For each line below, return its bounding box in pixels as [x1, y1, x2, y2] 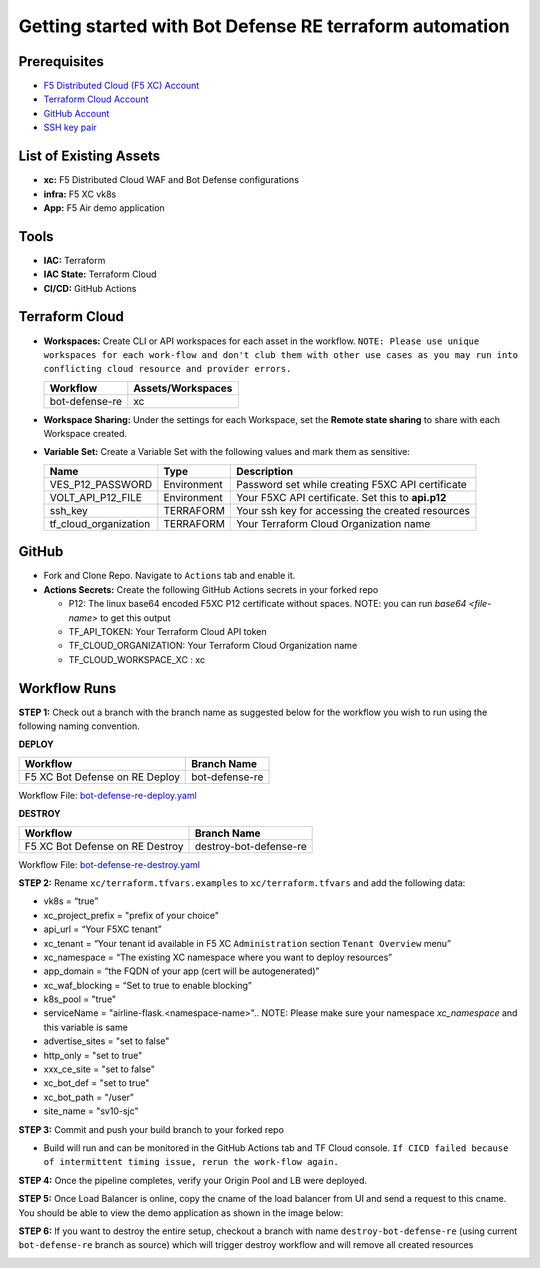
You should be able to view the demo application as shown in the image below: [18, 1206, 344, 1219]
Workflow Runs [18, 680, 117, 697]
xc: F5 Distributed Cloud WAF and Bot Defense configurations [43, 174, 300, 186]
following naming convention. [18, 720, 140, 732]
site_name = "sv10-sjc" [43, 1105, 139, 1117]
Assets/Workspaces [133, 381, 233, 395]
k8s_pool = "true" [43, 993, 117, 1005]
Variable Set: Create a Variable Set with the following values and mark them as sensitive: [43, 446, 410, 458]
